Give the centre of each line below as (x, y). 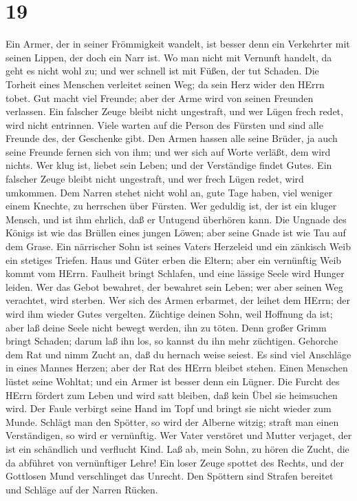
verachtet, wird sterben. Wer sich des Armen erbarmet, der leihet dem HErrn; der (178, 300)
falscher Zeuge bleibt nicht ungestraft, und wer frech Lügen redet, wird (155, 179)
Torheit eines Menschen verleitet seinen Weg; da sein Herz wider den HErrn (165, 84)
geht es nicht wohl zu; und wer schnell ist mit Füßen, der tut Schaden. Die (162, 71)
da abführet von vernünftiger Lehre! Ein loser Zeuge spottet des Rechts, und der (175, 462)
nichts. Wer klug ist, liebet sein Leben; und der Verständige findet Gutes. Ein (169, 165)
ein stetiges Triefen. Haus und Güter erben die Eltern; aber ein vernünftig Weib (174, 259)
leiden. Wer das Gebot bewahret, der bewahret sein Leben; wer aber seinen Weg (174, 286)
